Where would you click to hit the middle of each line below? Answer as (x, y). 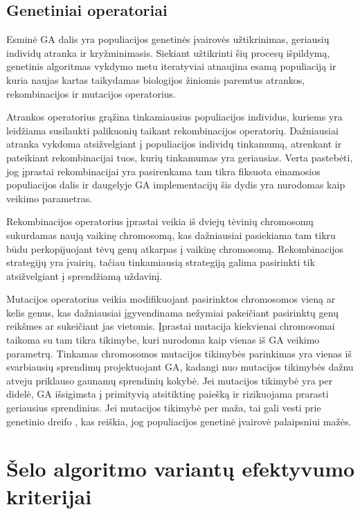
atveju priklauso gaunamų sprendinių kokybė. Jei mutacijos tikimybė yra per (170, 380)
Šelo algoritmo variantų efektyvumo (181, 469)
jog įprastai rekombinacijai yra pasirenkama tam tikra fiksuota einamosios (163, 171)
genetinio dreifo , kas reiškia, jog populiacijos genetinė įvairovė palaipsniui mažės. (179, 421)
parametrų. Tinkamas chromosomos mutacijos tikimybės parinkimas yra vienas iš (179, 353)
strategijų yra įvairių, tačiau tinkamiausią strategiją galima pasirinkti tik (161, 262)
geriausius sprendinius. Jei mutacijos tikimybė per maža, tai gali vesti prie (164, 408)
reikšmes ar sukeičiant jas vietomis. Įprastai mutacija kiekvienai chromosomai (171, 326)
